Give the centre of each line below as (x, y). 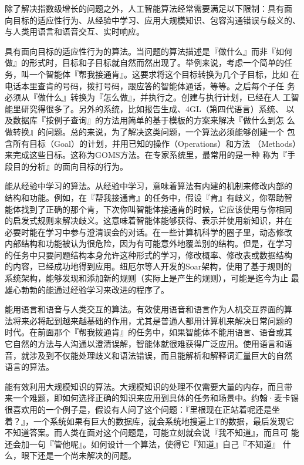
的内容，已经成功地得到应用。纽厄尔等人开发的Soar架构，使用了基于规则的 (148, 266)
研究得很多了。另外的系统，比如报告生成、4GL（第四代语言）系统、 (152, 108)
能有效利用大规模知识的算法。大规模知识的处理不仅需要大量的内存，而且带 (148, 386)
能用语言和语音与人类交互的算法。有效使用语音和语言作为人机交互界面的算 (148, 309)
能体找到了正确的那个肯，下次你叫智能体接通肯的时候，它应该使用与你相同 (148, 209)
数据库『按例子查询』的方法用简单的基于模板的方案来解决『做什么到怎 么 (154, 120)
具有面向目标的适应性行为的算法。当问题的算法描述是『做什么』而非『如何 (148, 51)
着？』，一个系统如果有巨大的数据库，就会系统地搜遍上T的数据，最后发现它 (150, 421)
